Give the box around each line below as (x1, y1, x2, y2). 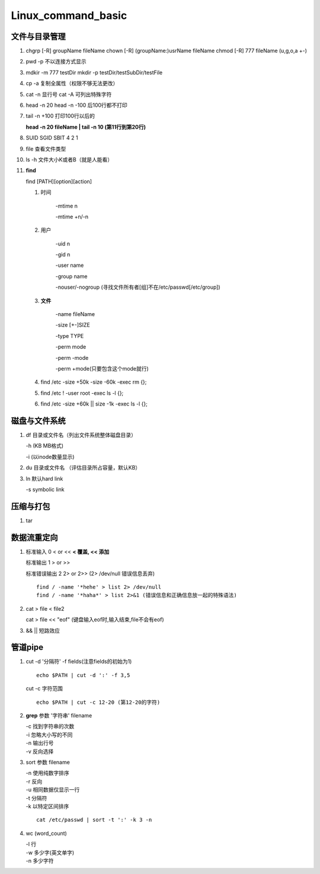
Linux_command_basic (11, 9, 127, 22)
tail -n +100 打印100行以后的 (25, 113, 95, 120)
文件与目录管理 (11, 31, 66, 42)
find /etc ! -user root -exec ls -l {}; (40, 389, 124, 397)
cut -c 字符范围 (25, 685, 63, 692)
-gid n (55, 251, 71, 258)
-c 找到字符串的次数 (25, 723, 75, 730)
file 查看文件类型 (25, 145, 66, 152)
